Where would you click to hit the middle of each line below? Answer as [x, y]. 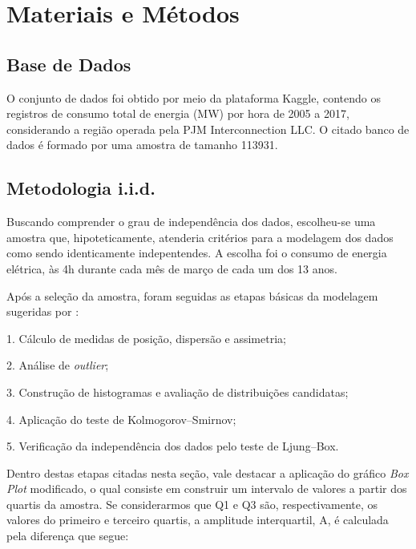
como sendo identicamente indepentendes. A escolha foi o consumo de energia [197, 253]
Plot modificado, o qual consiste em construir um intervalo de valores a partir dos [207, 488]
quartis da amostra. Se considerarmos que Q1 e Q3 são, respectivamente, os [192, 504]
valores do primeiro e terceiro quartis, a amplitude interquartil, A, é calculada [198, 520]
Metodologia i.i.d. [81, 188]
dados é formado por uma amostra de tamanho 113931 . [142, 145]
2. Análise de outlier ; [58, 365]
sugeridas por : [43, 311]
